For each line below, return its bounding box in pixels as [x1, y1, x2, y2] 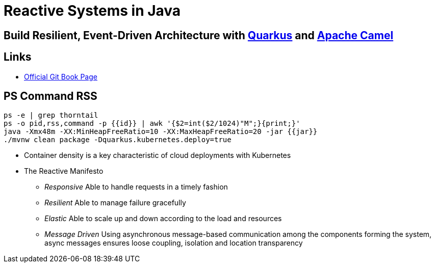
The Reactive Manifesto [24, 167, 104, 176]
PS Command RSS [4, 90, 97, 103]
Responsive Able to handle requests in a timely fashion [44, 182, 228, 192]
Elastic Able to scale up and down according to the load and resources [44, 214, 282, 223]
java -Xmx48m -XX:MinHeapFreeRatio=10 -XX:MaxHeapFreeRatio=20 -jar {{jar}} [4, 127, 318, 136]
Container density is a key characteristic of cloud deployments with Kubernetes [24, 151, 291, 160]
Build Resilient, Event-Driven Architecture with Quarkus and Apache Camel [4, 29, 394, 42]
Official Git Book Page [24, 72, 97, 81]
